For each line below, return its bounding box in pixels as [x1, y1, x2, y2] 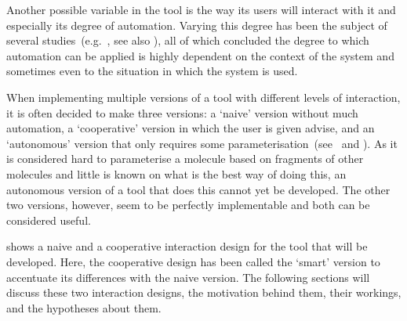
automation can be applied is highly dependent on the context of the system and [6, 47, 394, 63]
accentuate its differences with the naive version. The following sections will [6, 269, 370, 285]
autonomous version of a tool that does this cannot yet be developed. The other [6, 181, 391, 197]
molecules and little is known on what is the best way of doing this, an [6, 165, 347, 182]
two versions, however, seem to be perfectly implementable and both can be [6, 197, 370, 213]
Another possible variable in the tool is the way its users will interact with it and [6, 2, 396, 17]
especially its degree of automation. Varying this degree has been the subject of [6, 16, 387, 33]
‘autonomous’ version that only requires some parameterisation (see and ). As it [6, 135, 398, 151]
